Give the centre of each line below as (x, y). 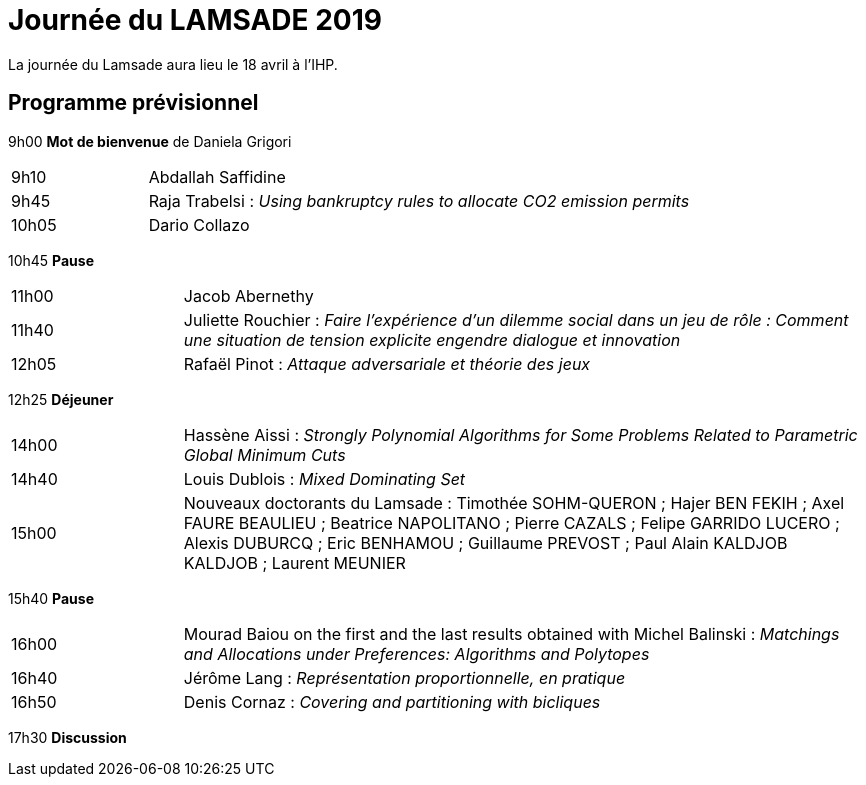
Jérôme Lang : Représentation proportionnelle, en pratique (404, 677)
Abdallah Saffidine (217, 176)
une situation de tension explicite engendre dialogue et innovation (432, 339)
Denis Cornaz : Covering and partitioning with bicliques (392, 701)
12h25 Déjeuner (61, 399)
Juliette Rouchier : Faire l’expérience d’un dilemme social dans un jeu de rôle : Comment (516, 319)
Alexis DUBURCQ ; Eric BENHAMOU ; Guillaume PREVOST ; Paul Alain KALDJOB (485, 542)
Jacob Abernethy (248, 295)
